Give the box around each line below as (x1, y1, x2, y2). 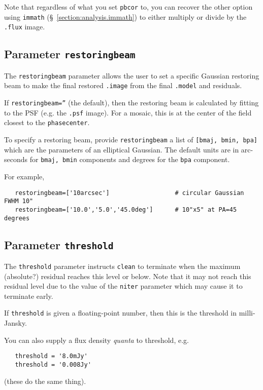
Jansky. (4, 318, 27, 328)
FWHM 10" (4, 198, 34, 205)
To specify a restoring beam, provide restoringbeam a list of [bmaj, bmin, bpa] (4, 134, 258, 145)
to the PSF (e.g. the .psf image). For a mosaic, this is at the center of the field (4, 107, 252, 118)
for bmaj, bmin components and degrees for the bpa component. (29, 154, 230, 165)
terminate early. (4, 290, 53, 301)
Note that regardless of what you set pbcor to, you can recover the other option (4, 2, 253, 12)
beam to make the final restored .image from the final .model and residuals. (4, 80, 242, 91)
